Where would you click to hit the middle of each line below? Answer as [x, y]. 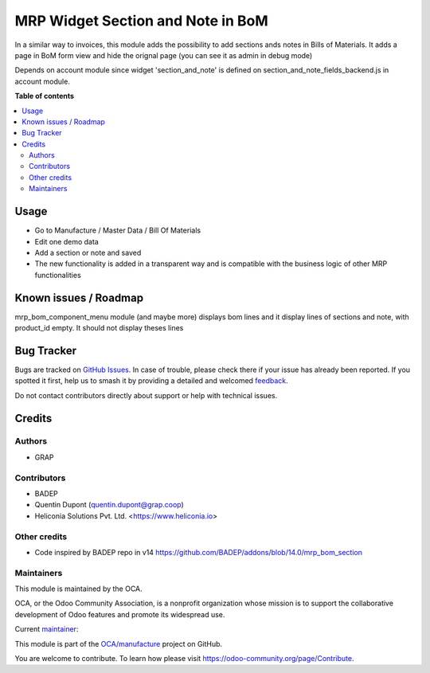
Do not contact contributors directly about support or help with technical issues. [146, 395]
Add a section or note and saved [88, 252]
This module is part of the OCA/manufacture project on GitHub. [119, 644]
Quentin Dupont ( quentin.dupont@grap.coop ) [109, 505]
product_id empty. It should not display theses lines [99, 328]
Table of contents [45, 96]
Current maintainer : [47, 629]
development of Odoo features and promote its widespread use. [120, 614]
